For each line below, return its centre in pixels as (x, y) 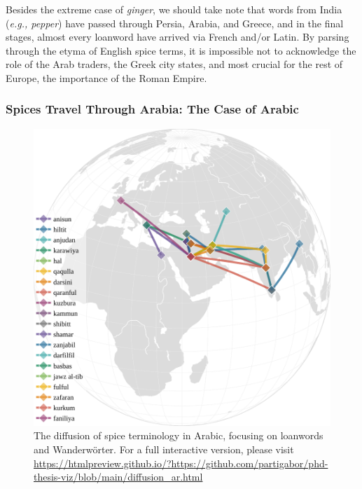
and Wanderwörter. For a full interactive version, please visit (164, 449)
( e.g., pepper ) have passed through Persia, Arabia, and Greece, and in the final (175, 23)
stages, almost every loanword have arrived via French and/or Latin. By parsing (177, 37)
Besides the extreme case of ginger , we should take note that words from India (174, 9)
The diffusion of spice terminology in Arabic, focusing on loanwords (179, 435)
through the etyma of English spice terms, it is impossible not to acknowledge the (181, 50)
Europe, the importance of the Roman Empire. (106, 77)
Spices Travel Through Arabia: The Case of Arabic (152, 109)
